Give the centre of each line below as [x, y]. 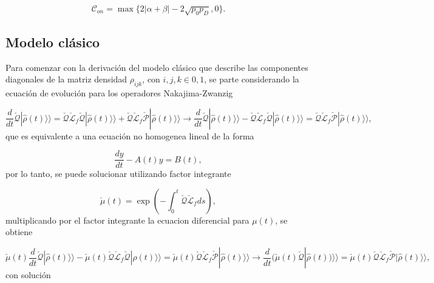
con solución [28, 275]
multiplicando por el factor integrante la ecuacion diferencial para [127, 220]
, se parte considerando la [252, 79]
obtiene [19, 232]
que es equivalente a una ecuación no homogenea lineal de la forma [130, 135]
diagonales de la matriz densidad [66, 79]
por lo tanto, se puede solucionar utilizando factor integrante [118, 174]
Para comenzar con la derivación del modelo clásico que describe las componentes [157, 67]
